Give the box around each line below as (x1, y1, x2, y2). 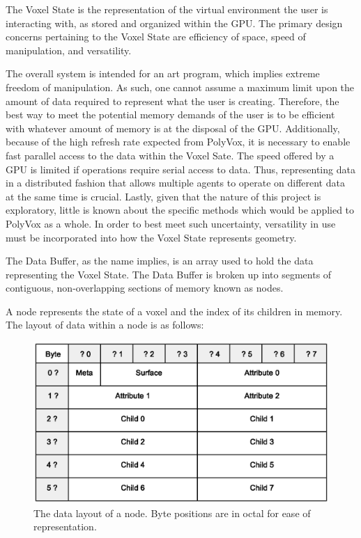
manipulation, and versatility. (6, 42, 132, 57)
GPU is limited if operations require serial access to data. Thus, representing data (6, 161, 355, 176)
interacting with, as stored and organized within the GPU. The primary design (6, 15, 343, 30)
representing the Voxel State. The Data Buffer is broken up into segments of (6, 267, 332, 281)
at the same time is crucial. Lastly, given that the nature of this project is (6, 189, 321, 203)
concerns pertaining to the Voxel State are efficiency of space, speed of (6, 29, 306, 44)
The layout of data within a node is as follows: (6, 317, 204, 332)
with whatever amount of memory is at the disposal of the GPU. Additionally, (6, 120, 340, 135)
